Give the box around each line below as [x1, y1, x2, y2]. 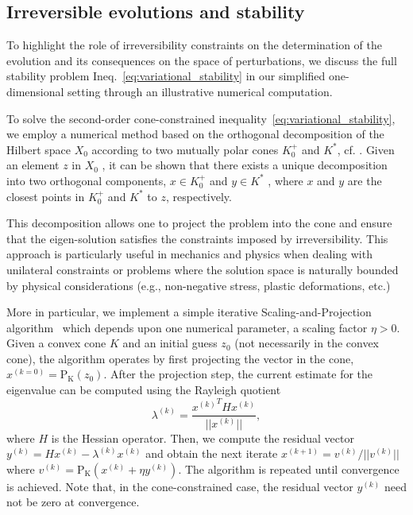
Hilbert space [6, 141, 71, 157]
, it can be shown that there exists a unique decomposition [102, 157, 388, 173]
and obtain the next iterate [145, 445, 278, 462]
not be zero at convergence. [6, 494, 140, 510]
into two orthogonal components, [6, 172, 167, 188]
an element [6, 157, 60, 173]
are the [347, 172, 382, 188]
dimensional [6, 83, 64, 99]
